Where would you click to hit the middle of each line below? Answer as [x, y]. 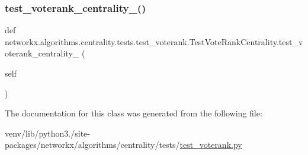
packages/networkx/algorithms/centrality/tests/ [92, 145]
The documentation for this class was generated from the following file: [134, 113]
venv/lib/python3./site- [47, 133]
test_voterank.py [211, 145]
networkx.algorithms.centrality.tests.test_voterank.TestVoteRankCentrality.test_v [154, 41]
